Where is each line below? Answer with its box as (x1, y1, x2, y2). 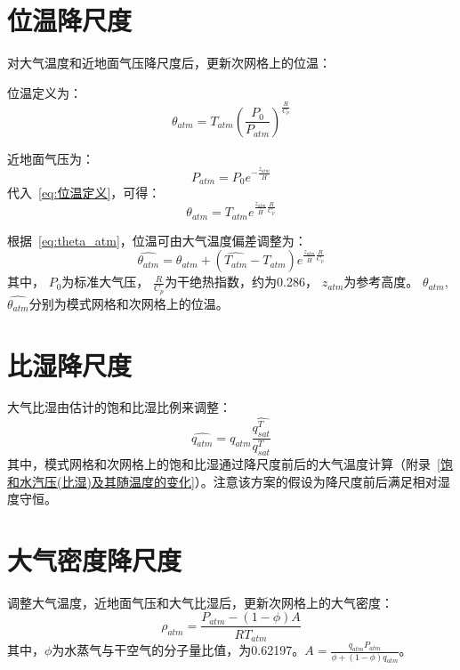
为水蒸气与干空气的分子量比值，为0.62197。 (52, 641, 305, 659)
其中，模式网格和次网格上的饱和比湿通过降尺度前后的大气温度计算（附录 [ (7, 454, 440, 472)
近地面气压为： (7, 149, 94, 167)
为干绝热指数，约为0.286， (165, 272, 319, 291)
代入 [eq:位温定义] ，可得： (7, 183, 161, 202)
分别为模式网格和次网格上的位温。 (28, 294, 229, 312)
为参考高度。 (343, 272, 419, 291)
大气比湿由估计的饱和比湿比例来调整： (7, 398, 231, 416)
